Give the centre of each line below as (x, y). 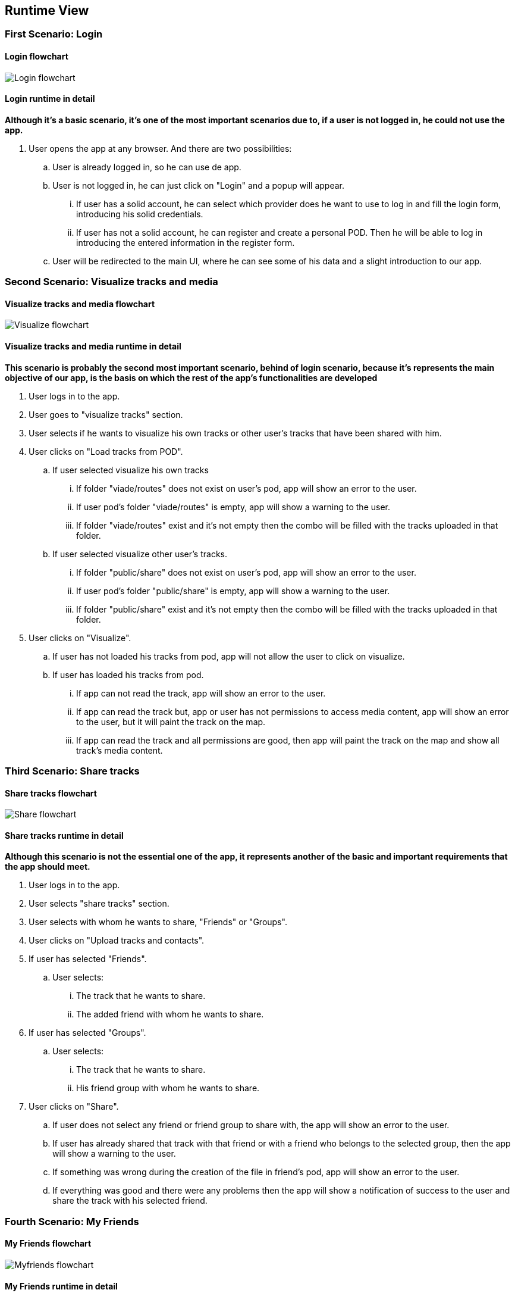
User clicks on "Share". (74, 1107)
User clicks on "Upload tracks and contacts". (117, 941)
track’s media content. (120, 750)
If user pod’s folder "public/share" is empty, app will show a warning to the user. (233, 591)
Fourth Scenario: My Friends (72, 1221)
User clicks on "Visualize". (80, 638)
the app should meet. (48, 867)
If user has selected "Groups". (87, 1033)
